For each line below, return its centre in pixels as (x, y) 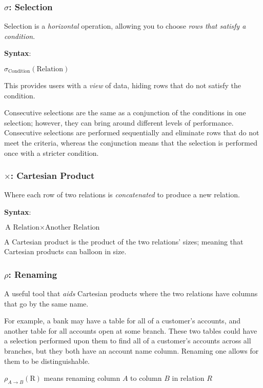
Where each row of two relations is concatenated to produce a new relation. (122, 195)
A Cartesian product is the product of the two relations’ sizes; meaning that (124, 241)
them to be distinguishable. (47, 361)
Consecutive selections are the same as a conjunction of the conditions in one (125, 113)
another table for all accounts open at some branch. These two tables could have (131, 330)
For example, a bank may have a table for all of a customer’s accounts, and (122, 321)
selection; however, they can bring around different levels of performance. (119, 122)
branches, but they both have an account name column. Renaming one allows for (131, 350)
